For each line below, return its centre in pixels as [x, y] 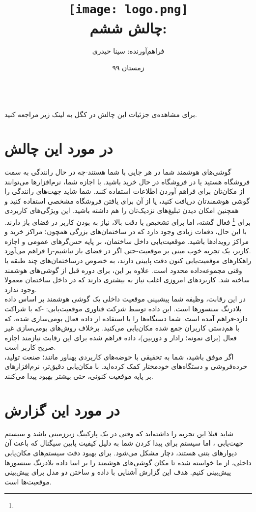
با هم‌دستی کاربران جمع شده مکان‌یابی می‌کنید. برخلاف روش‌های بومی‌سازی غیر [122, 328]
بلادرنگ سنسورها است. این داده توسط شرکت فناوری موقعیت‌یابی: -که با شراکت [123, 308]
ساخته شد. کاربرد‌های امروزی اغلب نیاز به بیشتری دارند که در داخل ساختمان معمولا [127, 280]
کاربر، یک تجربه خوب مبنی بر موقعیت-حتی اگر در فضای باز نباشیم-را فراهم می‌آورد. [128, 251]
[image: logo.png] [128, 10]
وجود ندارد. [21, 289]
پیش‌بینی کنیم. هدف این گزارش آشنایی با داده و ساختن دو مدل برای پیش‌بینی [118, 472]
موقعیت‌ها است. [28, 481]
